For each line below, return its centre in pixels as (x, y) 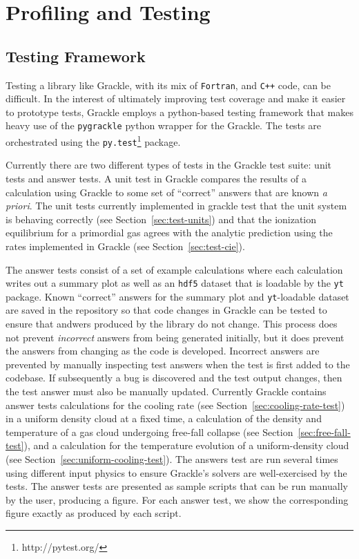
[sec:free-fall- (324, 432)
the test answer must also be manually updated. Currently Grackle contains (166, 391)
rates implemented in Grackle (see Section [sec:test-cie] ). (125, 246)
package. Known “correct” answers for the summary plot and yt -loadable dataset (177, 296)
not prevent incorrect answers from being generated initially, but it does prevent (175, 337)
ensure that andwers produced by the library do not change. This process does (172, 324)
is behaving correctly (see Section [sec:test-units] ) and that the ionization (161, 219)
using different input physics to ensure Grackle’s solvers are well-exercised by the (176, 472)
